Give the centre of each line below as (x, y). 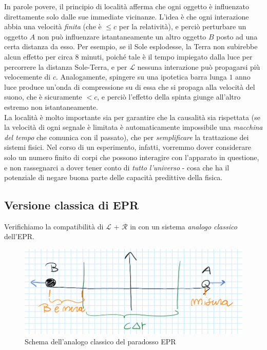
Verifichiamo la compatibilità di (54, 226)
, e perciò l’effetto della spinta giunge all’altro (169, 97)
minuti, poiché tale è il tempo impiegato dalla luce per (167, 56)
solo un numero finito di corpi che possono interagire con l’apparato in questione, (132, 157)
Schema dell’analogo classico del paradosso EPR (100, 341)
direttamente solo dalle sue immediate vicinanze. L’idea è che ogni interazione (127, 16)
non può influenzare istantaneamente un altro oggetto (122, 36)
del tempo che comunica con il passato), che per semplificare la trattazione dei (127, 137)
